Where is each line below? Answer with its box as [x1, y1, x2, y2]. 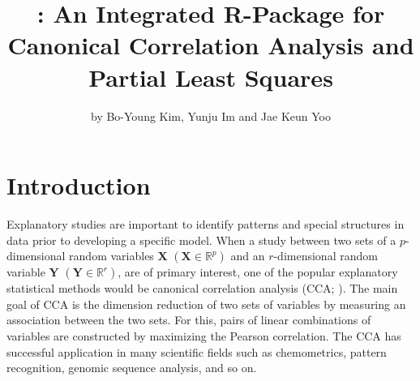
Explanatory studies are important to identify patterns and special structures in [6, 216, 405, 233]
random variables [69, 247, 154, 264]
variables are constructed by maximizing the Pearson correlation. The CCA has [6, 327, 401, 344]
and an [230, 247, 265, 264]
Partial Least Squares [88, 60, 333, 93]
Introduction [6, 169, 151, 202]
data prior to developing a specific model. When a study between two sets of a [6, 231, 396, 248]
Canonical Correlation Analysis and [7, 28, 414, 62]
